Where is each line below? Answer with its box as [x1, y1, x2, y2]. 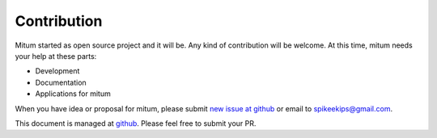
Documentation [35, 77, 87, 87]
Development [35, 66, 80, 76]
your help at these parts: [15, 51, 97, 61]
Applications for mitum [35, 89, 111, 98]
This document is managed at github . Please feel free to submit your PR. [15, 118, 257, 128]
